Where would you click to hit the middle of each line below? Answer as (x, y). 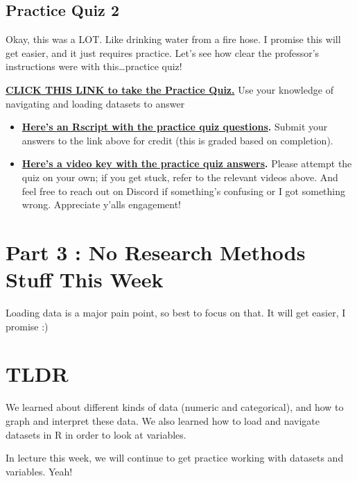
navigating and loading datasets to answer (95, 103)
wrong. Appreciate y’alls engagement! (102, 204)
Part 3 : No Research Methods (156, 252)
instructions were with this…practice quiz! (94, 66)
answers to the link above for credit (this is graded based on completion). (177, 140)
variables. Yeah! (39, 471)
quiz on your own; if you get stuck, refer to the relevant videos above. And (180, 177)
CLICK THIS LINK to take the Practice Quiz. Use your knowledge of (169, 89)
